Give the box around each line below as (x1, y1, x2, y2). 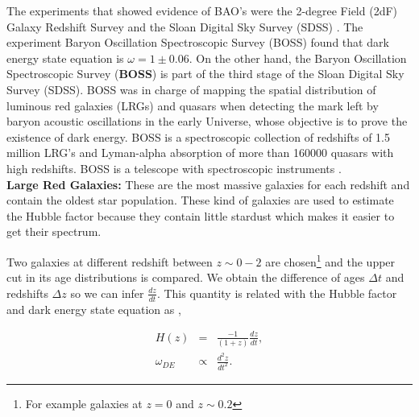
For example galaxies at (25, 395, 143, 412)
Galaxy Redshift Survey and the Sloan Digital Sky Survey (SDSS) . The (6, 18, 363, 35)
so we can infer (70, 284, 144, 301)
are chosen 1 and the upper (265, 250, 396, 270)
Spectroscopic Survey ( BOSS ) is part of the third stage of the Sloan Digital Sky (6, 65, 404, 82)
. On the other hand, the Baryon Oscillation (189, 49, 407, 66)
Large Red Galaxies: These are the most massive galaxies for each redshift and (6, 175, 410, 192)
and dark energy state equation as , (6, 300, 181, 317)
